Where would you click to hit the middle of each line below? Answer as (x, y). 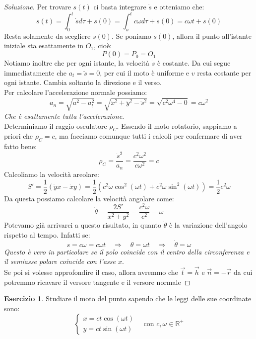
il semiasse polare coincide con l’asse (60, 261)
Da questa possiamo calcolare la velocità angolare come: (89, 198)
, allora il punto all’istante (212, 36)
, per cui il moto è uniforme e (144, 72)
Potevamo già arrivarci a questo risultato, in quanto (83, 225)
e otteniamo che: (179, 6)
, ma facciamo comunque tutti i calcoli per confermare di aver (149, 136)
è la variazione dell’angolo (208, 225)
